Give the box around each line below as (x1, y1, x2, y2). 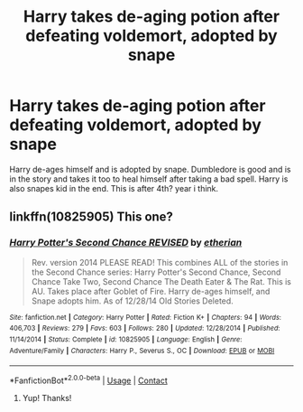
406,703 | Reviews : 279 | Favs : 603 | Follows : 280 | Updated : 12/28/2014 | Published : (9, 323, 280, 333)
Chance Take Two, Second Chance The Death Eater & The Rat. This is (31, 276, 291, 286)
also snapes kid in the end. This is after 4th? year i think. (9, 183, 219, 193)
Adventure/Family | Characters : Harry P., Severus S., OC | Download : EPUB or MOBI (9, 346, 275, 355)
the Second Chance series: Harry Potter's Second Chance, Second (31, 267, 281, 277)
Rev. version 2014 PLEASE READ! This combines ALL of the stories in (31, 257, 289, 267)
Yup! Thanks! (22, 392, 72, 403)
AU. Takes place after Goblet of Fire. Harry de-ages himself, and (31, 286, 271, 296)
